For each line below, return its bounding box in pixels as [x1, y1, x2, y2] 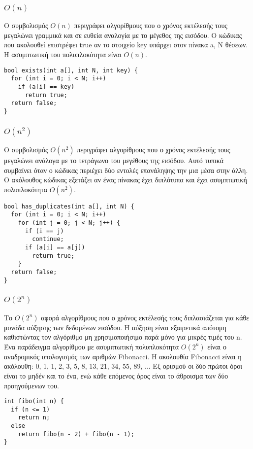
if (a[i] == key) [18, 83, 75, 90]
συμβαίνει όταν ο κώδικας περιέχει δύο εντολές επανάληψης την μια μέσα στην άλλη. [4, 165, 248, 175]
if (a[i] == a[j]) [25, 243, 85, 251]
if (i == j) [25, 227, 64, 235]
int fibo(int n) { [4, 398, 64, 405]
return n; [18, 414, 50, 421]
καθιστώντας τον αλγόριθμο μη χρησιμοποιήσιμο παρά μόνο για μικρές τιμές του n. [4, 332, 242, 342]
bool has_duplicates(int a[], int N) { [4, 203, 134, 210]
